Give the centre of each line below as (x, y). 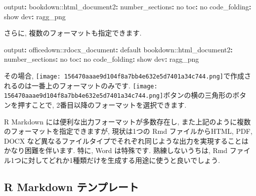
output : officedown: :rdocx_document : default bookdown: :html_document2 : (118, 49)
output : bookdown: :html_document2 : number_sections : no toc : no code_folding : (128, 6)
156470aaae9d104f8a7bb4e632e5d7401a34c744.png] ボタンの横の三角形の (118, 95)
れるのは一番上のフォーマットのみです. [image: (81, 85)
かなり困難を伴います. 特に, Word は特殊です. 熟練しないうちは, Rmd (116, 150)
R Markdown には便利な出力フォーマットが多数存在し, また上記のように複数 (128, 121)
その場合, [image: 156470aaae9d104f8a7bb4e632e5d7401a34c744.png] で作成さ (128, 75)
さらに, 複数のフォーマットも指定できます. (73, 33)
